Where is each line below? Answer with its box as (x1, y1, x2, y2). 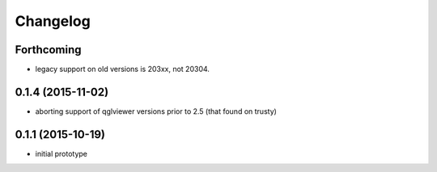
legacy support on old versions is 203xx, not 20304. (35, 65, 210, 74)
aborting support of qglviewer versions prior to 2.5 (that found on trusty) (35, 106, 277, 116)
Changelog (15, 12, 91, 30)
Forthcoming (15, 43, 82, 57)
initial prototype (35, 149, 88, 158)
